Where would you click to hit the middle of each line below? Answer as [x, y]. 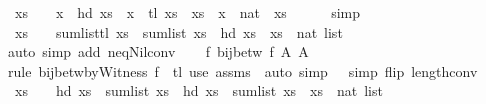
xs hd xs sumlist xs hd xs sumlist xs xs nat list [198, 90]
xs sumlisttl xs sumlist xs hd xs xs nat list [178, 31]
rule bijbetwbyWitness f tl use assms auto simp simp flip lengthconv [242, 70]
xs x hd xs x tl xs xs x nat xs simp [187, 12]
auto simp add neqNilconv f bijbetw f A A [158, 51]
